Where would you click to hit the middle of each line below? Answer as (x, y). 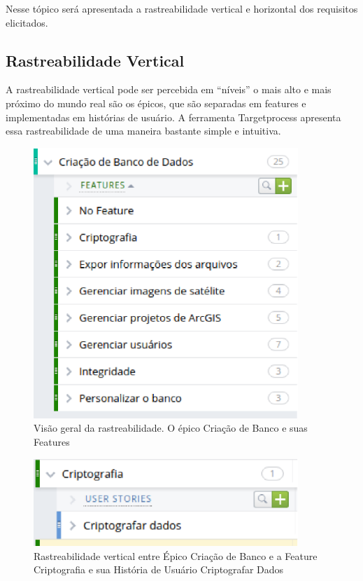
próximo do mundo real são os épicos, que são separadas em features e (156, 103)
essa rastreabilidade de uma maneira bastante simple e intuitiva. (143, 131)
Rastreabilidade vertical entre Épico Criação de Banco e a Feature (176, 555)
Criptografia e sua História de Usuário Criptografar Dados (159, 569)
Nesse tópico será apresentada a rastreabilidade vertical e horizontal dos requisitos (182, 8)
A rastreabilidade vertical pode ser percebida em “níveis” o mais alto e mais (169, 89)
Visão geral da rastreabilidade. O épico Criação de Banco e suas (171, 428)
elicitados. (27, 22)
